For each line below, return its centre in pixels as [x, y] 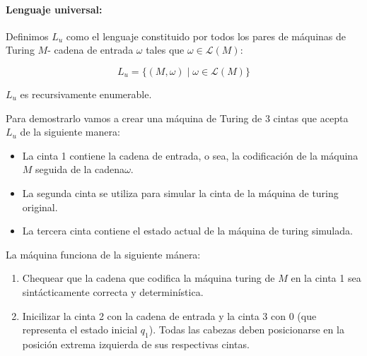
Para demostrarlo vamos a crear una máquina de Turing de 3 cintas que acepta [177, 118]
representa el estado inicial [80, 330]
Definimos [27, 36]
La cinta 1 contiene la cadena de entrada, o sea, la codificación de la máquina [190, 155]
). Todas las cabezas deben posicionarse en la [246, 330]
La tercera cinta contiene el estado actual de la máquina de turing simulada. [187, 231]
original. [40, 207]
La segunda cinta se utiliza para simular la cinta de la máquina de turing [180, 192]
